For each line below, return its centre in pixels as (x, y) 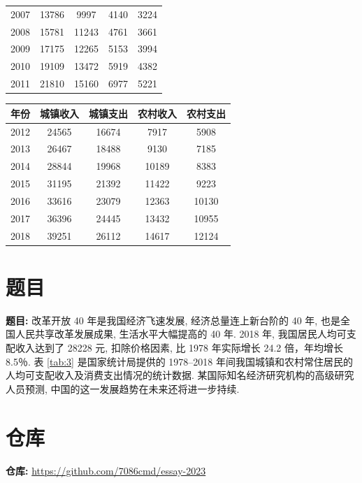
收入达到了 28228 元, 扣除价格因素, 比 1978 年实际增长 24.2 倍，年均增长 (179, 348)
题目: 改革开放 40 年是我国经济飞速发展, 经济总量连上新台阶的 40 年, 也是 (173, 320)
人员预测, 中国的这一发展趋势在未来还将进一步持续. (123, 388)
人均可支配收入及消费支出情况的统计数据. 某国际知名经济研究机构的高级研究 (180, 375)
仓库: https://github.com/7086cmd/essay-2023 (106, 470)
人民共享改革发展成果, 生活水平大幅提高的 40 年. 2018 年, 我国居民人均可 (181, 334)
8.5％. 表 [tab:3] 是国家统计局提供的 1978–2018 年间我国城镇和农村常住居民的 (179, 361)
